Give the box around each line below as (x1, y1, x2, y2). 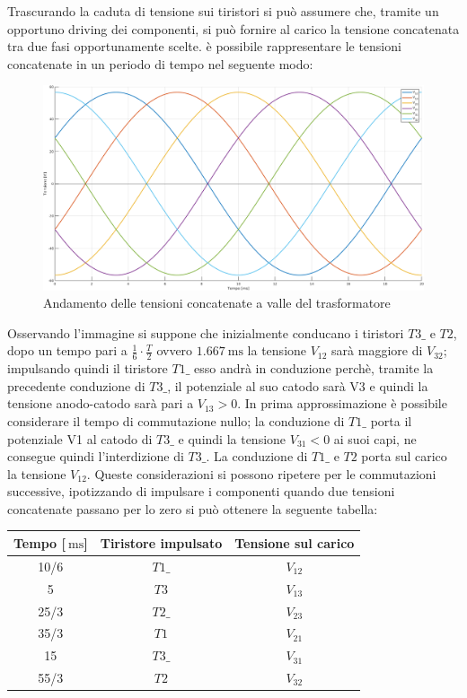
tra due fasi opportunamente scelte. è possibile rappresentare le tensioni (7, 37, 401, 56)
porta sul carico (361, 447, 447, 466)
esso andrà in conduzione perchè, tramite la (193, 359, 434, 378)
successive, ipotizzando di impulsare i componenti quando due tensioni (7, 482, 395, 501)
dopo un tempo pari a (7, 341, 128, 360)
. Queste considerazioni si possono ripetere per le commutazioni (86, 464, 436, 483)
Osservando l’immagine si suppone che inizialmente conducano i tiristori (7, 323, 404, 342)
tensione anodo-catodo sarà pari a (7, 394, 194, 413)
